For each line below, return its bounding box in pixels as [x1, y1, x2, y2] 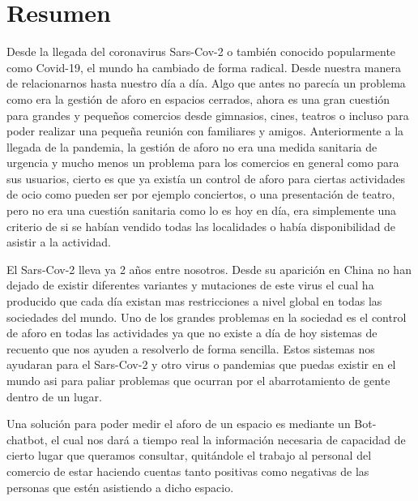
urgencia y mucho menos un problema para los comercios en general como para [6, 154, 399, 171]
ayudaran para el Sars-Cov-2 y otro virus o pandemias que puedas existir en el [6, 356, 396, 373]
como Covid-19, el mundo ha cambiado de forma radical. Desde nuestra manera [6, 58, 401, 75]
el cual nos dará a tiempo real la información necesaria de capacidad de [51, 430, 406, 447]
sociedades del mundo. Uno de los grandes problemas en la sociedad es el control [6, 308, 407, 325]
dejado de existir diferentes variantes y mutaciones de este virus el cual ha [6, 276, 374, 293]
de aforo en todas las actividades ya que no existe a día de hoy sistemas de [6, 324, 377, 341]
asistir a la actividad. [6, 233, 111, 250]
